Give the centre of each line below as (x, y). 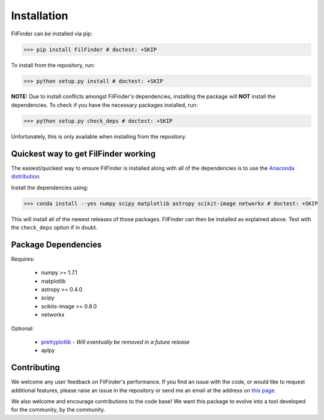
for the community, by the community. (58, 410)
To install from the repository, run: (53, 65)
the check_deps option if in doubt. (54, 227)
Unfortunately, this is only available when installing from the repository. (99, 136)
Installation (40, 16)
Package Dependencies (56, 244)
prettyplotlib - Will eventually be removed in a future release (115, 342)
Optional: (22, 328)
